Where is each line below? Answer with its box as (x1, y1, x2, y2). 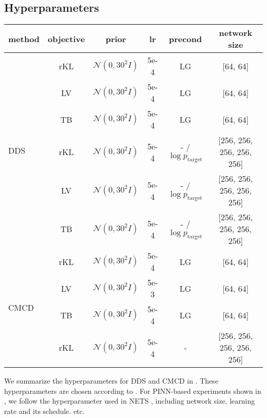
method (8, 32, 40, 45)
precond (169, 32, 202, 45)
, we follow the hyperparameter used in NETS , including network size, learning (4, 395, 255, 406)
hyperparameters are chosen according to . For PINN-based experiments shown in (4, 385, 261, 396)
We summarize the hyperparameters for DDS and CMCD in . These (4, 375, 219, 386)
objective (48, 32, 85, 45)
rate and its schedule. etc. (4, 405, 85, 416)
